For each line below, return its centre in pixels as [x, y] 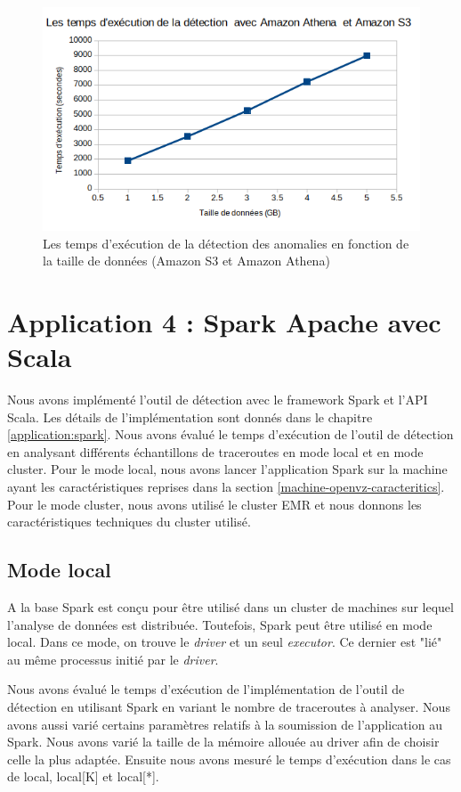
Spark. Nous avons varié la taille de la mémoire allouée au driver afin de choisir [223, 742]
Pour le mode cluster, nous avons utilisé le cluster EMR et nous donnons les [214, 504]
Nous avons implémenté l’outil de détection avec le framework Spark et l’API [218, 400]
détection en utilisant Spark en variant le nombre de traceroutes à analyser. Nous [229, 707]
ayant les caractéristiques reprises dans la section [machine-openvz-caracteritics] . [226, 487]
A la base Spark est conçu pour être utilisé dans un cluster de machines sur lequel [230, 607]
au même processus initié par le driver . [113, 659]
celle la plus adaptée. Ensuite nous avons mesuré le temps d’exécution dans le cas [229, 759]
